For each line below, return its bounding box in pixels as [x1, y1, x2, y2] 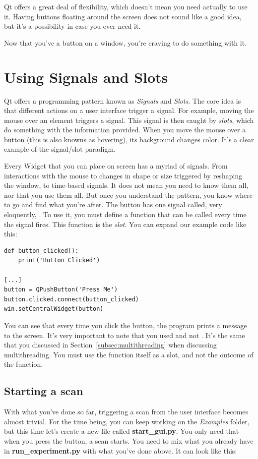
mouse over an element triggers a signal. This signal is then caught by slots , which [4, 115, 254, 125]
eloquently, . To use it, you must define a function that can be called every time [4, 209, 247, 220]
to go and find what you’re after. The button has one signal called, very [4, 199, 222, 210]
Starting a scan [4, 383, 83, 399]
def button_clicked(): [4, 247, 79, 254]
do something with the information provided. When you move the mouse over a [4, 124, 246, 135]
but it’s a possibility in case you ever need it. [4, 21, 141, 31]
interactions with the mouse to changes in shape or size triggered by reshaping [4, 170, 243, 180]
